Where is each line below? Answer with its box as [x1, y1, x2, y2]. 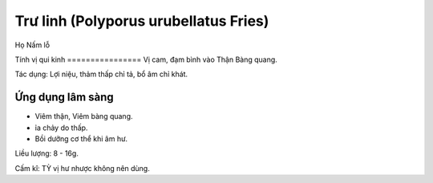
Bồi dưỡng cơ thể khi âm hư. [34, 134, 128, 144]
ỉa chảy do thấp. [34, 123, 88, 132]
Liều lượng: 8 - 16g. [14, 148, 79, 158]
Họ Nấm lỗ [14, 40, 51, 50]
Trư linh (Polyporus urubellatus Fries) [14, 12, 269, 30]
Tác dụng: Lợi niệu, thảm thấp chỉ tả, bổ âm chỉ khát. [14, 69, 188, 79]
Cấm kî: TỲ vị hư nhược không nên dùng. [14, 163, 150, 173]
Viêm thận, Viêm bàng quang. [34, 112, 133, 121]
